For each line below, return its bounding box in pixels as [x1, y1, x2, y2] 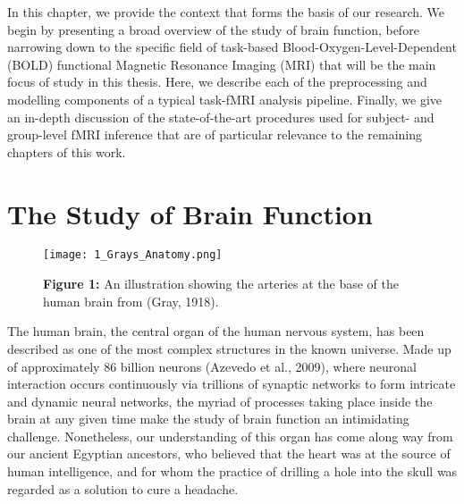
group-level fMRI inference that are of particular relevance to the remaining [7, 125, 423, 144]
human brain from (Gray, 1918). [43, 291, 219, 310]
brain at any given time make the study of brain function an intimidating [7, 409, 409, 428]
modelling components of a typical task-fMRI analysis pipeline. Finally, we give [7, 89, 443, 108]
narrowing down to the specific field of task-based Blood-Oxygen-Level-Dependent [7, 38, 457, 56]
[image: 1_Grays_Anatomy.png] [43, 248, 223, 262]
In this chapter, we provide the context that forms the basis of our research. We [7, 3, 445, 21]
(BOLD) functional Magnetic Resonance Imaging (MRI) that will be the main [7, 55, 436, 73]
